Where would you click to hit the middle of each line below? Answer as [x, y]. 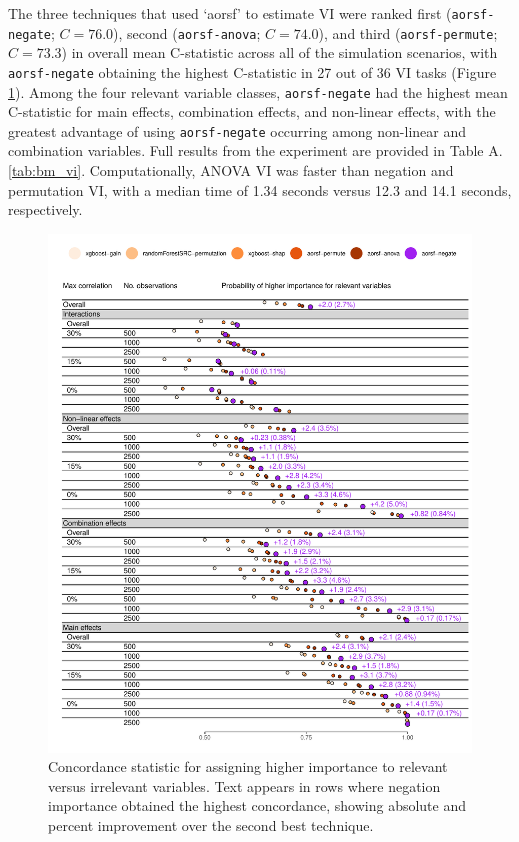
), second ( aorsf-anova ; [187, 32]
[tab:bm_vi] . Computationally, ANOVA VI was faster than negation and [231, 170]
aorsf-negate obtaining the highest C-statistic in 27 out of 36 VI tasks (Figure [252, 71]
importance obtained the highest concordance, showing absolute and [257, 805]
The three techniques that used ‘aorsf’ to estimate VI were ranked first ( [230, 13]
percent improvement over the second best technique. [211, 824]
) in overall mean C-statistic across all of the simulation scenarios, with [279, 52]
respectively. [45, 209]
